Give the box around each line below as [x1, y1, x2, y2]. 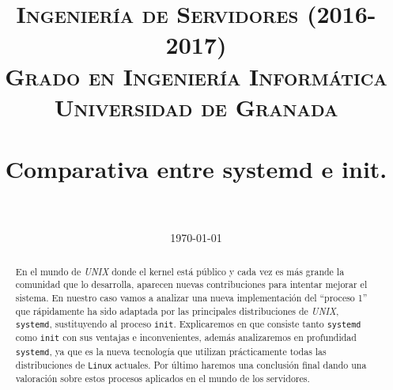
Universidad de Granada [54, 90, 338, 123]
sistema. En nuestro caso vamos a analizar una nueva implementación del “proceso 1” [15, 290, 368, 304]
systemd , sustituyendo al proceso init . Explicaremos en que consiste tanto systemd [15, 317, 361, 331]
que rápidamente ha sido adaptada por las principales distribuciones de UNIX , [15, 304, 339, 317]
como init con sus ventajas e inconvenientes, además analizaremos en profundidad [15, 331, 357, 344]
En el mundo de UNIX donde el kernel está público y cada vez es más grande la [15, 264, 345, 278]
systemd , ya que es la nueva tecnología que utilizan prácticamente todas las [15, 344, 327, 358]
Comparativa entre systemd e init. [5, 153, 387, 185]
